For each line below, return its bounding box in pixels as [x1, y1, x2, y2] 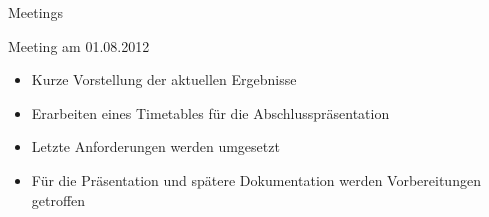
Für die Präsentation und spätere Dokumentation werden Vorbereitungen [31, 169, 481, 190]
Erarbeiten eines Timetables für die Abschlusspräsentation [31, 102, 390, 123]
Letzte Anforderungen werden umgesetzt [31, 136, 280, 157]
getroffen [31, 189, 86, 210]
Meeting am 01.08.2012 [8, 35, 150, 56]
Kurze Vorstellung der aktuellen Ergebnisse [31, 69, 297, 90]
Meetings [8, 2, 63, 22]
